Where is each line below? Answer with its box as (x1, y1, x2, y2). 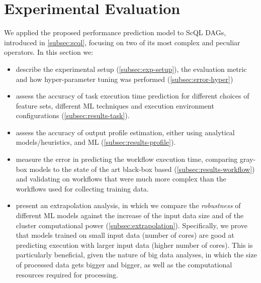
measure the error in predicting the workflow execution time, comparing (16, 154, 238, 164)
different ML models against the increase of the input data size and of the (16, 210, 244, 221)
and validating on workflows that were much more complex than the (16, 173, 226, 184)
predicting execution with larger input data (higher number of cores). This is (16, 239, 253, 250)
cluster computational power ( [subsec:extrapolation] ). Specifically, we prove (16, 220, 247, 230)
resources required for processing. (16, 269, 118, 279)
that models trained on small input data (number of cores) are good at (16, 230, 234, 240)
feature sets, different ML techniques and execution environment (16, 100, 214, 111)
